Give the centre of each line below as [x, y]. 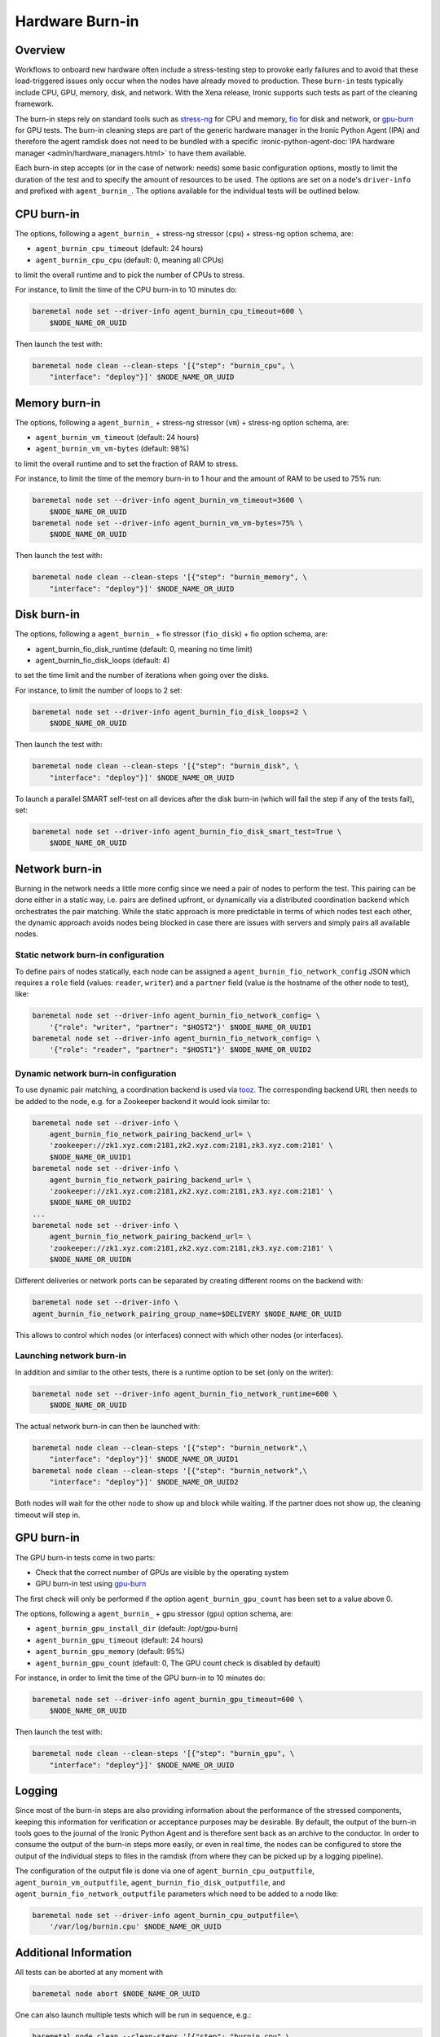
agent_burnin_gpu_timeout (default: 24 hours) [119, 1640]
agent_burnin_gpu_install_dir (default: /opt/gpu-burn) [137, 1629]
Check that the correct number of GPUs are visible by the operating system [162, 1572]
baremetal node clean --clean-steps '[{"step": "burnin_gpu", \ [163, 1753]
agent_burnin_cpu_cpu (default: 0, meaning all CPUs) [130, 260]
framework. [35, 104]
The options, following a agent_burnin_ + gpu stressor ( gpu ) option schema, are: [154, 1614]
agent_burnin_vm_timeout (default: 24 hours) [117, 438]
